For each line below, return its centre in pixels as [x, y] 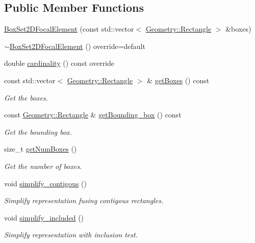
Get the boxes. [26, 97]
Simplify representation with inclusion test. [71, 235]
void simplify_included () [44, 217]
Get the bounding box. [38, 131]
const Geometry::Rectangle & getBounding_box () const [93, 115]
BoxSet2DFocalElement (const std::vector [69, 29]
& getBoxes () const [178, 80]
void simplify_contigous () [45, 183]
